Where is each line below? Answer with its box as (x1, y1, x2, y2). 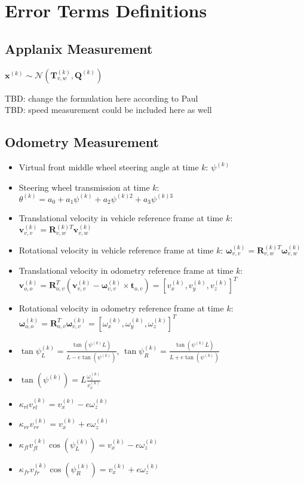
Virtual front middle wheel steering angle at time (19, 160, 199, 173)
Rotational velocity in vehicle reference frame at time (19, 243, 214, 256)
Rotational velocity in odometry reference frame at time (19, 302, 224, 314)
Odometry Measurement (5, 133, 159, 151)
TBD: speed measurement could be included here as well (5, 103, 212, 116)
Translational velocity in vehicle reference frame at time (19, 212, 223, 224)
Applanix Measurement (5, 39, 153, 57)
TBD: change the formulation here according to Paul (5, 91, 198, 104)
